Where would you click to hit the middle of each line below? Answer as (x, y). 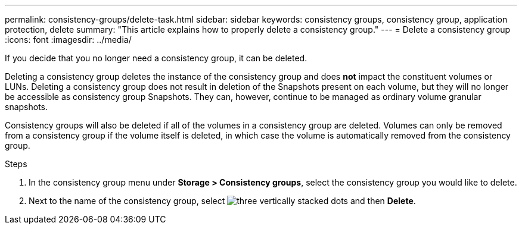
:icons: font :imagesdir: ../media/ (68, 40)
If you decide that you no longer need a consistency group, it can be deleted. (156, 58)
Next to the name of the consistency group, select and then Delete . (222, 201)
